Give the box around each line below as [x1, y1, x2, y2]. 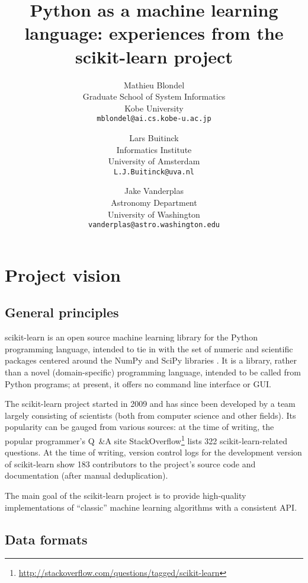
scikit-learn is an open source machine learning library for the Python [5, 331, 258, 343]
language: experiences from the [24, 21, 284, 45]
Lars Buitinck [129, 131, 179, 144]
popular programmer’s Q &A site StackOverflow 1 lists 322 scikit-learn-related [5, 432, 288, 447]
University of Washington [108, 208, 200, 220]
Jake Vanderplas [124, 184, 184, 197]
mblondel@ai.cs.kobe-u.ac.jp [97, 114, 211, 123]
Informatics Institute [116, 143, 192, 155]
